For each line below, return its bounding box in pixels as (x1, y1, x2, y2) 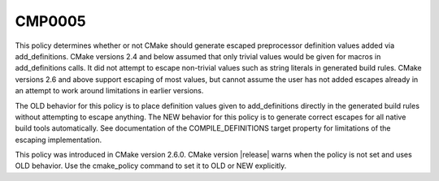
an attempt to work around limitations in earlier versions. (15, 86, 204, 96)
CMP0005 (15, 12, 87, 30)
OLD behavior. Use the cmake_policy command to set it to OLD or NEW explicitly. (15, 161, 287, 170)
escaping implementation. (15, 135, 102, 144)
